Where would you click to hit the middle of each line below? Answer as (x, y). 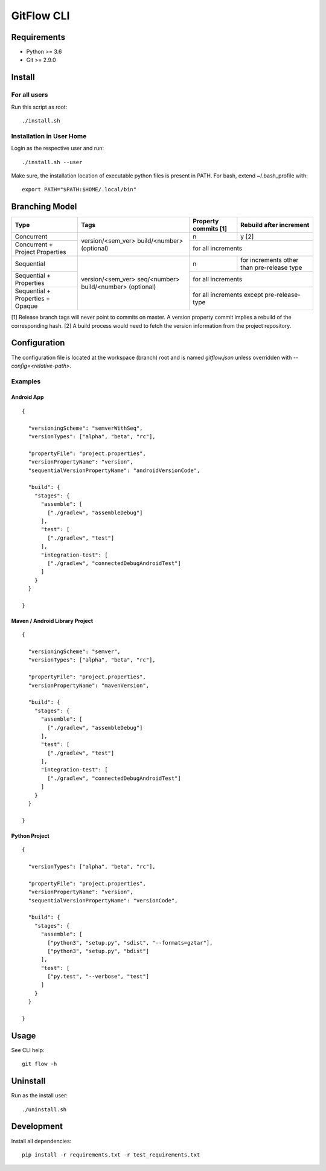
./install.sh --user (52, 162)
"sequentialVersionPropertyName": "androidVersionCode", (114, 470)
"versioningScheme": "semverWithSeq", (85, 428)
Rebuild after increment (275, 225)
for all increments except (228, 295)
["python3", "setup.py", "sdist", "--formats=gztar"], (130, 943)
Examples (26, 381)
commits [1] (210, 229)
